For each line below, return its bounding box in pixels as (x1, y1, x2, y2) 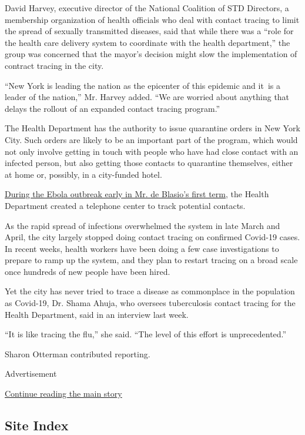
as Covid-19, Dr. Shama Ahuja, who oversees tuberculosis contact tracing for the (5, 297, 296, 309)
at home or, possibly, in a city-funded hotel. (5, 168, 162, 180)
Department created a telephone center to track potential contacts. (5, 199, 246, 211)
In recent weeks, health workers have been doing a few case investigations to (5, 242, 279, 254)
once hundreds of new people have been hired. (5, 265, 170, 277)
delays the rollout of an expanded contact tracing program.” (5, 102, 220, 114)
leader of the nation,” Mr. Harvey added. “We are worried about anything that (5, 91, 290, 103)
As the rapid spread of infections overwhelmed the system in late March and (5, 219, 280, 231)
